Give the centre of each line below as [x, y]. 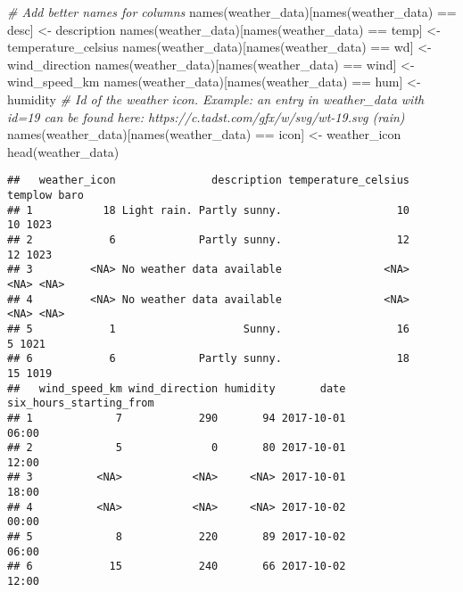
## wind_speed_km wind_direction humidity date [177, 388]
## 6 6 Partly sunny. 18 [209, 359]
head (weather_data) [63, 151]
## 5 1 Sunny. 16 [209, 329]
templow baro [45, 195]
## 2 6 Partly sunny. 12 [209, 239]
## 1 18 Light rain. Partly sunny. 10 [209, 210]
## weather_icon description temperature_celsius [209, 181]
